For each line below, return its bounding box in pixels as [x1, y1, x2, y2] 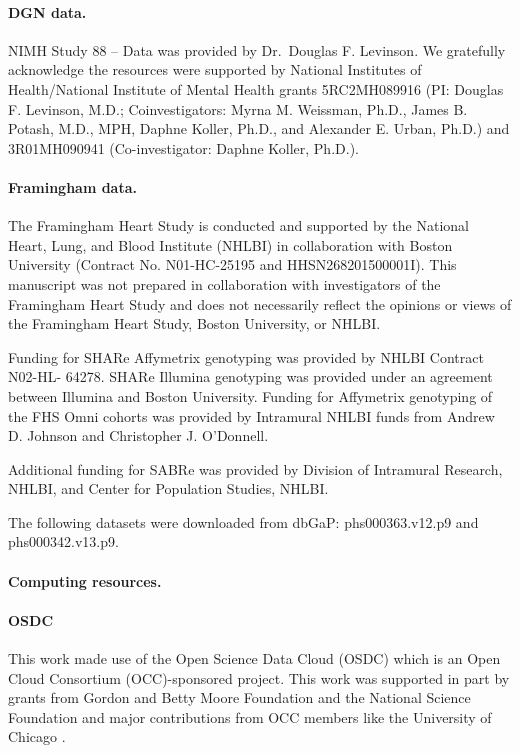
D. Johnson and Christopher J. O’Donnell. [8, 425, 269, 446]
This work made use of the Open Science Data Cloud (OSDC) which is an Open [8, 648, 501, 669]
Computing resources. [8, 570, 162, 591]
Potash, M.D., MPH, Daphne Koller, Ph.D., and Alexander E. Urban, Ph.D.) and [8, 118, 510, 139]
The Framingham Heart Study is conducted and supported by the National [8, 215, 469, 236]
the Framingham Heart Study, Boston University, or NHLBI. [8, 313, 381, 334]
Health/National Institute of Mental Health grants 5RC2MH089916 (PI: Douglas [8, 78, 504, 99]
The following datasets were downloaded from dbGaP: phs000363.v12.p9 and [8, 511, 479, 532]
